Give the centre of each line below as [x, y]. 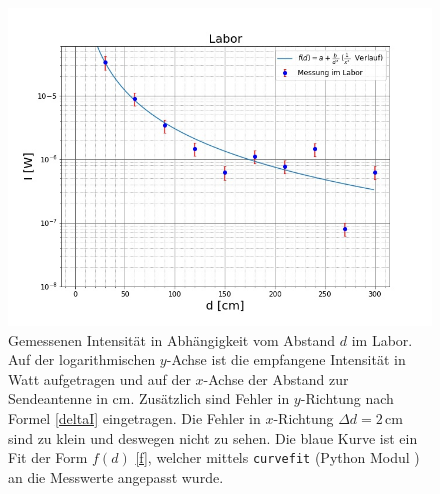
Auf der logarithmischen [82, 359]
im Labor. [382, 339]
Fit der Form [48, 457]
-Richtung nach [347, 398]
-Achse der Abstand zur [276, 378]
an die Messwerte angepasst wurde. [116, 476]
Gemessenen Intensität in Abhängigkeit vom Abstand [172, 339]
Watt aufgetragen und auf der [99, 378]
